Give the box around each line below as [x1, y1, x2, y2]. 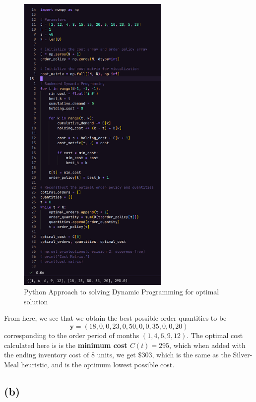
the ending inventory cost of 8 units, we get [4, 349, 136, 360]
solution [24, 296, 48, 306]
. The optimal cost [187, 330, 243, 341]
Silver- [233, 349, 253, 360]
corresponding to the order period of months [4, 330, 139, 341]
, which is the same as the [152, 349, 231, 360]
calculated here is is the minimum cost [4, 340, 128, 350]
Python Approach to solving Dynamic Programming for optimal [24, 287, 219, 297]
